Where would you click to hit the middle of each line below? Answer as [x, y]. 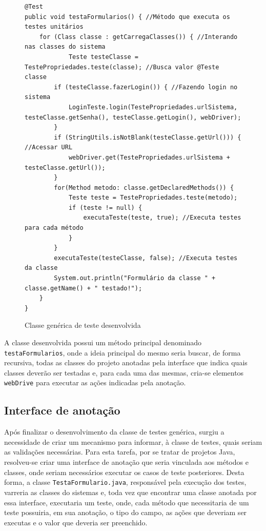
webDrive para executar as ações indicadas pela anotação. [95, 382]
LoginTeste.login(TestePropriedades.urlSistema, [153, 107]
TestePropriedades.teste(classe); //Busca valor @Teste [122, 67]
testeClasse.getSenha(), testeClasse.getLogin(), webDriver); [133, 117]
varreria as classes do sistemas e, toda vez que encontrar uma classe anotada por [130, 492]
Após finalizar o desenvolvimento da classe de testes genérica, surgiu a [114, 432]
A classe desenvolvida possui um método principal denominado [103, 342]
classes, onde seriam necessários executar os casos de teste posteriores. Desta [124, 472]
